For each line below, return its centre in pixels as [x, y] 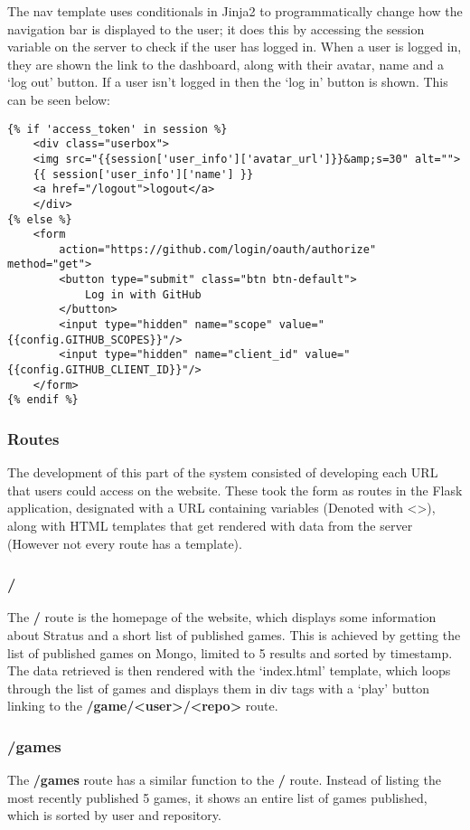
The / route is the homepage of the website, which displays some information [222, 617]
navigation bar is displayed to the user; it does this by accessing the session [216, 28]
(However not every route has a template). [125, 543]
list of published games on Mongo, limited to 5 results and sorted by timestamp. [230, 652]
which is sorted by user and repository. [114, 815]
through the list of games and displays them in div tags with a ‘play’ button [219, 688]
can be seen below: [59, 99]
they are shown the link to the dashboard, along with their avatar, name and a [226, 64]
